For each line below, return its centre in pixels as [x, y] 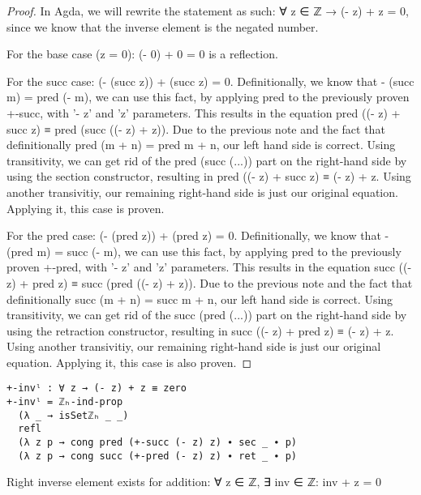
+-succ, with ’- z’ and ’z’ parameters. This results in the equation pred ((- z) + [204, 112]
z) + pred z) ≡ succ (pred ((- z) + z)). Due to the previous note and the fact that [210, 282]
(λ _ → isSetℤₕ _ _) [73, 415]
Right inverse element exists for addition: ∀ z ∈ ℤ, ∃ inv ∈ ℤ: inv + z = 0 [194, 482]
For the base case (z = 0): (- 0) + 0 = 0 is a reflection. [142, 54]
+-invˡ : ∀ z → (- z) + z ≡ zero [97, 388]
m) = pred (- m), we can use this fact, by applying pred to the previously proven [208, 97]
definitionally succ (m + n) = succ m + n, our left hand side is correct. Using [200, 299]
